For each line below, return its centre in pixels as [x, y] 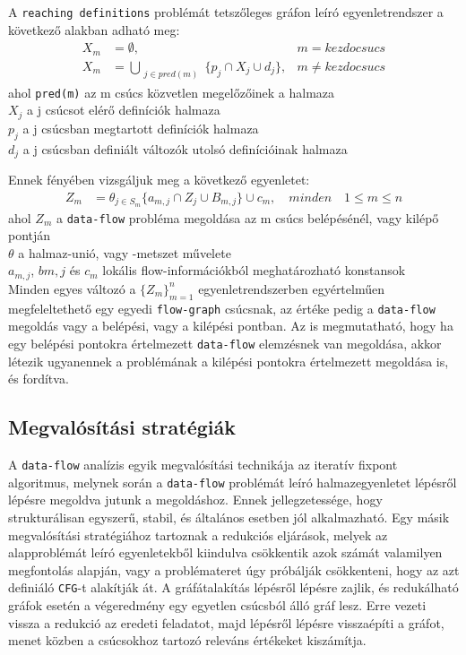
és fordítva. [39, 379]
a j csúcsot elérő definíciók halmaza [124, 110]
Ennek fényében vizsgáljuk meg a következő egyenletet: [159, 180]
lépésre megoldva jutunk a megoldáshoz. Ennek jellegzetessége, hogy [195, 500]
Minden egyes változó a [72, 288]
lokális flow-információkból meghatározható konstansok [254, 270]
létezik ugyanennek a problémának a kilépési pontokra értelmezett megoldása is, [229, 361]
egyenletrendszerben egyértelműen [291, 288]
